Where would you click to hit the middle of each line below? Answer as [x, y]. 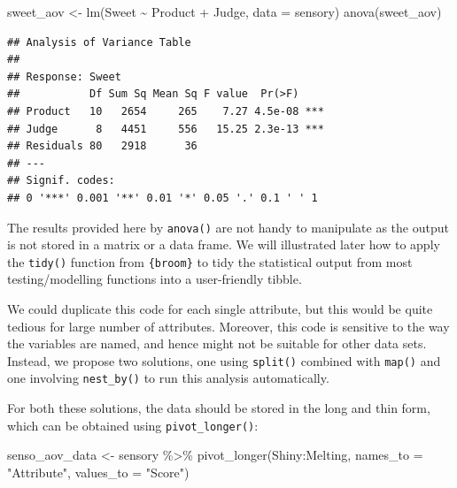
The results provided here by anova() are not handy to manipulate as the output [228, 227]
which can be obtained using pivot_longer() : [133, 425]
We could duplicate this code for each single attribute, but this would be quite [220, 309]
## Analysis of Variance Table [99, 42]
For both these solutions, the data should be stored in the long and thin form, [219, 408]
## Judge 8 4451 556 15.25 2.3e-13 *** [166, 129]
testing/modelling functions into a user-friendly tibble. [155, 279]
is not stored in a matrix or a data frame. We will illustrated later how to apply [224, 244]
